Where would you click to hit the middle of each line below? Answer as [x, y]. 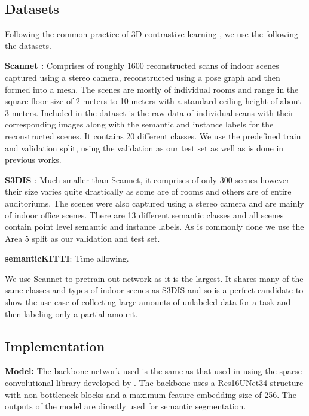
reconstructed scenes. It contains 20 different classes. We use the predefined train [153, 136]
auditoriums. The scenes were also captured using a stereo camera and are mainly [154, 203]
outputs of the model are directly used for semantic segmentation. [126, 406]
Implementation [55, 346]
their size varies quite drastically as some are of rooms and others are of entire [148, 191]
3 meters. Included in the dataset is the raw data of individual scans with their [149, 112]
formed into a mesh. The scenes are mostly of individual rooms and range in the [152, 89]
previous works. [33, 160]
